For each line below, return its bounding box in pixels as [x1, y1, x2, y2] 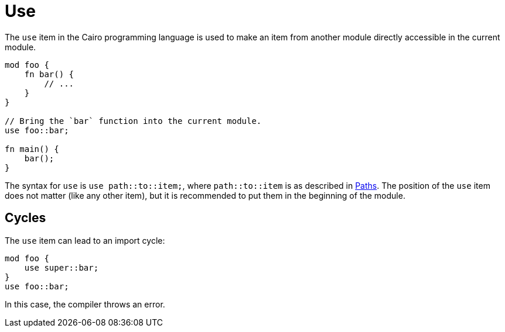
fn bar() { [24, 69, 74, 79]
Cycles [5, 210, 46, 226]
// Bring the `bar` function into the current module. [5, 116, 262, 126]
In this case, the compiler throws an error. [5, 299, 165, 309]
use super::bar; [24, 262, 99, 272]
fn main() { [5, 144, 59, 154]
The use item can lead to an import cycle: [5, 235, 165, 245]
